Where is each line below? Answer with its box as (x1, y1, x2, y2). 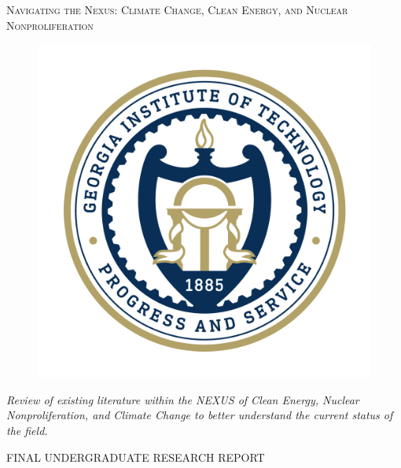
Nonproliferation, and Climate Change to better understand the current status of (6, 407, 393, 423)
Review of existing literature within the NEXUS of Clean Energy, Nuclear (6, 391, 359, 407)
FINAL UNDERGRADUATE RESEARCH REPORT (6, 448, 265, 465)
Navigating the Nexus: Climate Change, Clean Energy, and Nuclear (6, 2, 348, 17)
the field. (6, 422, 48, 438)
